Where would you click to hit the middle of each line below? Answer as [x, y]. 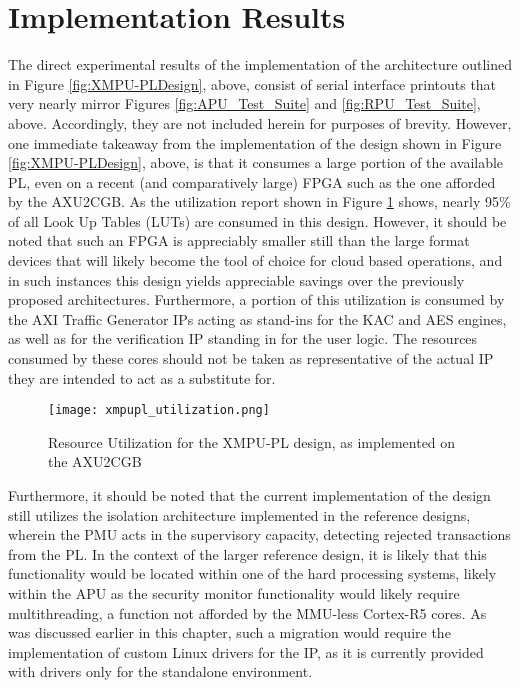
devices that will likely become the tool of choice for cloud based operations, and [255, 260]
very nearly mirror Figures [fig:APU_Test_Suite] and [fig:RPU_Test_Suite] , [244, 103]
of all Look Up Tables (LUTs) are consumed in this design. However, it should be [257, 220]
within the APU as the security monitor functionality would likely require [234, 593]
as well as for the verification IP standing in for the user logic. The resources [243, 338]
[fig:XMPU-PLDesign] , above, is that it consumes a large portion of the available [256, 162]
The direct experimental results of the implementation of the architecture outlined [260, 64]
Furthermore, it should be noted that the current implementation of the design [249, 495]
